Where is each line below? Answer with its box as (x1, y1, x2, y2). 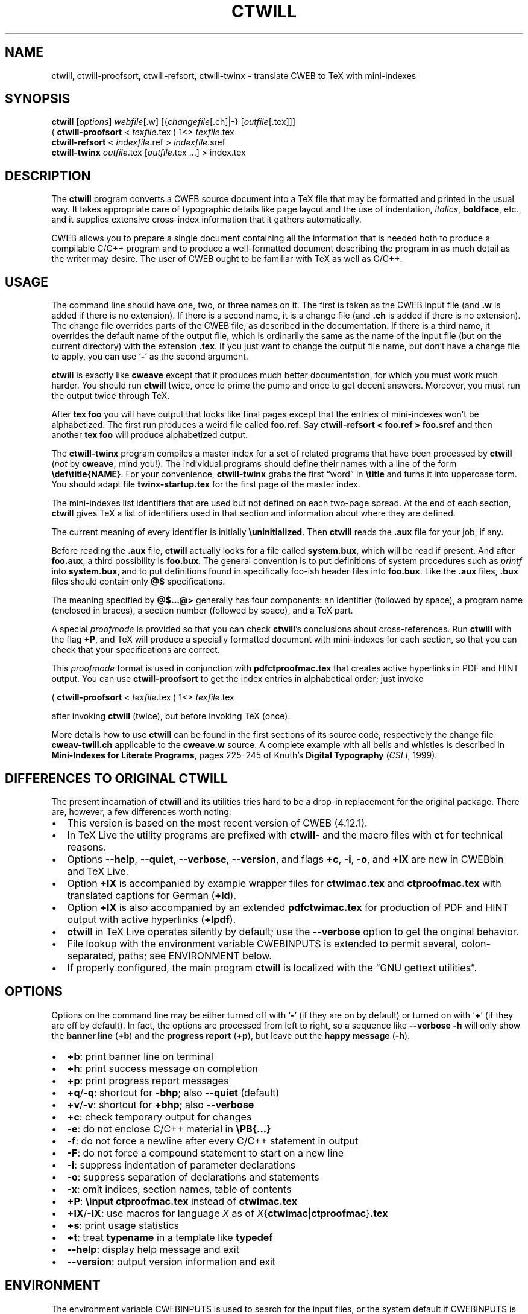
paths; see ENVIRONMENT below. (118, 949, 272, 962)
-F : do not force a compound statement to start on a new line (67, 1146, 344, 1159)
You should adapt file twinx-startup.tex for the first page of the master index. (51, 479, 360, 490)
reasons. (67, 840, 107, 853)
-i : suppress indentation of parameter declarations (67, 1158, 296, 1171)
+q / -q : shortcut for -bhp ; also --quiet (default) (67, 1086, 280, 1099)
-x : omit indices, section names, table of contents (67, 1182, 292, 1195)
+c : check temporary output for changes (67, 1110, 252, 1123)
